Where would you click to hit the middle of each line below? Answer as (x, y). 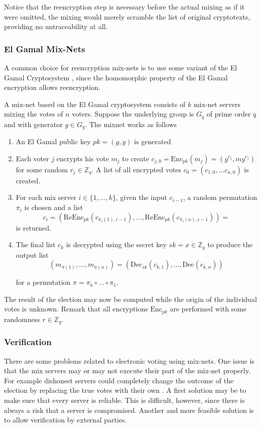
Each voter (32, 158)
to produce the (230, 244)
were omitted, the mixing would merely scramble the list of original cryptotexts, (127, 16)
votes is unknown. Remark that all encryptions (76, 309)
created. (28, 180)
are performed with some (208, 309)
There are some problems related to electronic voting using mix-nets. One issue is (129, 360)
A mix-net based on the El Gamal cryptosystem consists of (95, 104)
